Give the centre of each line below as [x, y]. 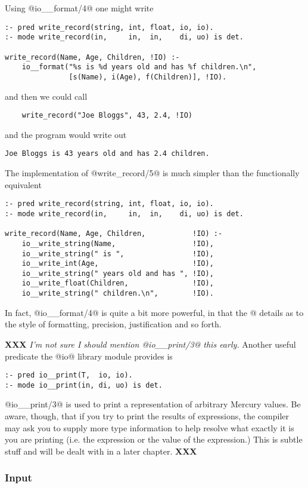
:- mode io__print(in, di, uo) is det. [84, 385]
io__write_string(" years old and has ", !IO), [118, 273]
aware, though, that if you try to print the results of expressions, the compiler [147, 416]
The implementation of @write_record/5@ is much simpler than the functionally [152, 173]
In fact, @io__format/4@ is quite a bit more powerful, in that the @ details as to [154, 312]
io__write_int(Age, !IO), [118, 264]
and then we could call [46, 96]
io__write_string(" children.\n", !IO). [118, 294]
